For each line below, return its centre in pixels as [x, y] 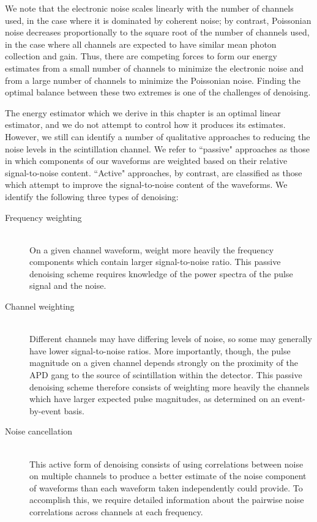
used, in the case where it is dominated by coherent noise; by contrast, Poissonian [158, 20]
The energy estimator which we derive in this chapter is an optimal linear [143, 112]
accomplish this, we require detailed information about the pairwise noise [167, 500]
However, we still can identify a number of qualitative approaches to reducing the [158, 136]
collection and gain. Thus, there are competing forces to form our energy [141, 56]
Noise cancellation [39, 431]
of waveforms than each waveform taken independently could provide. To [166, 487]
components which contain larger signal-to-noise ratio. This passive [155, 262]
